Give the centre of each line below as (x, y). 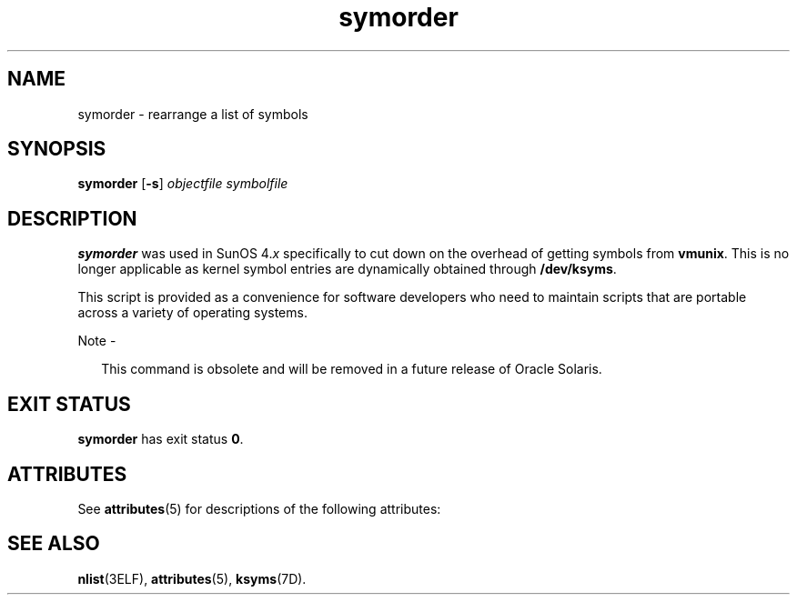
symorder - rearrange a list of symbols (193, 114)
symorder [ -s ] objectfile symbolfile (183, 184)
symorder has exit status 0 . (161, 439)
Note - (97, 341)
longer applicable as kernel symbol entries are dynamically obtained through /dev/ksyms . (347, 269)
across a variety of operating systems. (192, 313)
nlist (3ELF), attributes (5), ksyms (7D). (192, 578)
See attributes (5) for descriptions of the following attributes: (259, 508)
